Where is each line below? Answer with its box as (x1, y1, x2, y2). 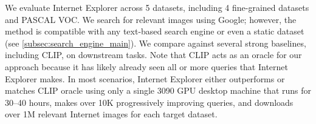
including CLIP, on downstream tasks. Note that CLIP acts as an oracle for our (5, 48, 302, 61)
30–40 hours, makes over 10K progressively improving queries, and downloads (5, 96, 294, 108)
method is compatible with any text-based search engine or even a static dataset (5, 25, 304, 38)
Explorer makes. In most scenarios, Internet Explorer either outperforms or (5, 72, 285, 85)
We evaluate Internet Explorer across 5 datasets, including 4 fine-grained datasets (5, 1, 309, 13)
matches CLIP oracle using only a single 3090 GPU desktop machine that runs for (5, 84, 311, 97)
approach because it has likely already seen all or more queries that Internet (5, 60, 289, 73)
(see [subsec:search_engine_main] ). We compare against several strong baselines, (5, 36, 306, 49)
